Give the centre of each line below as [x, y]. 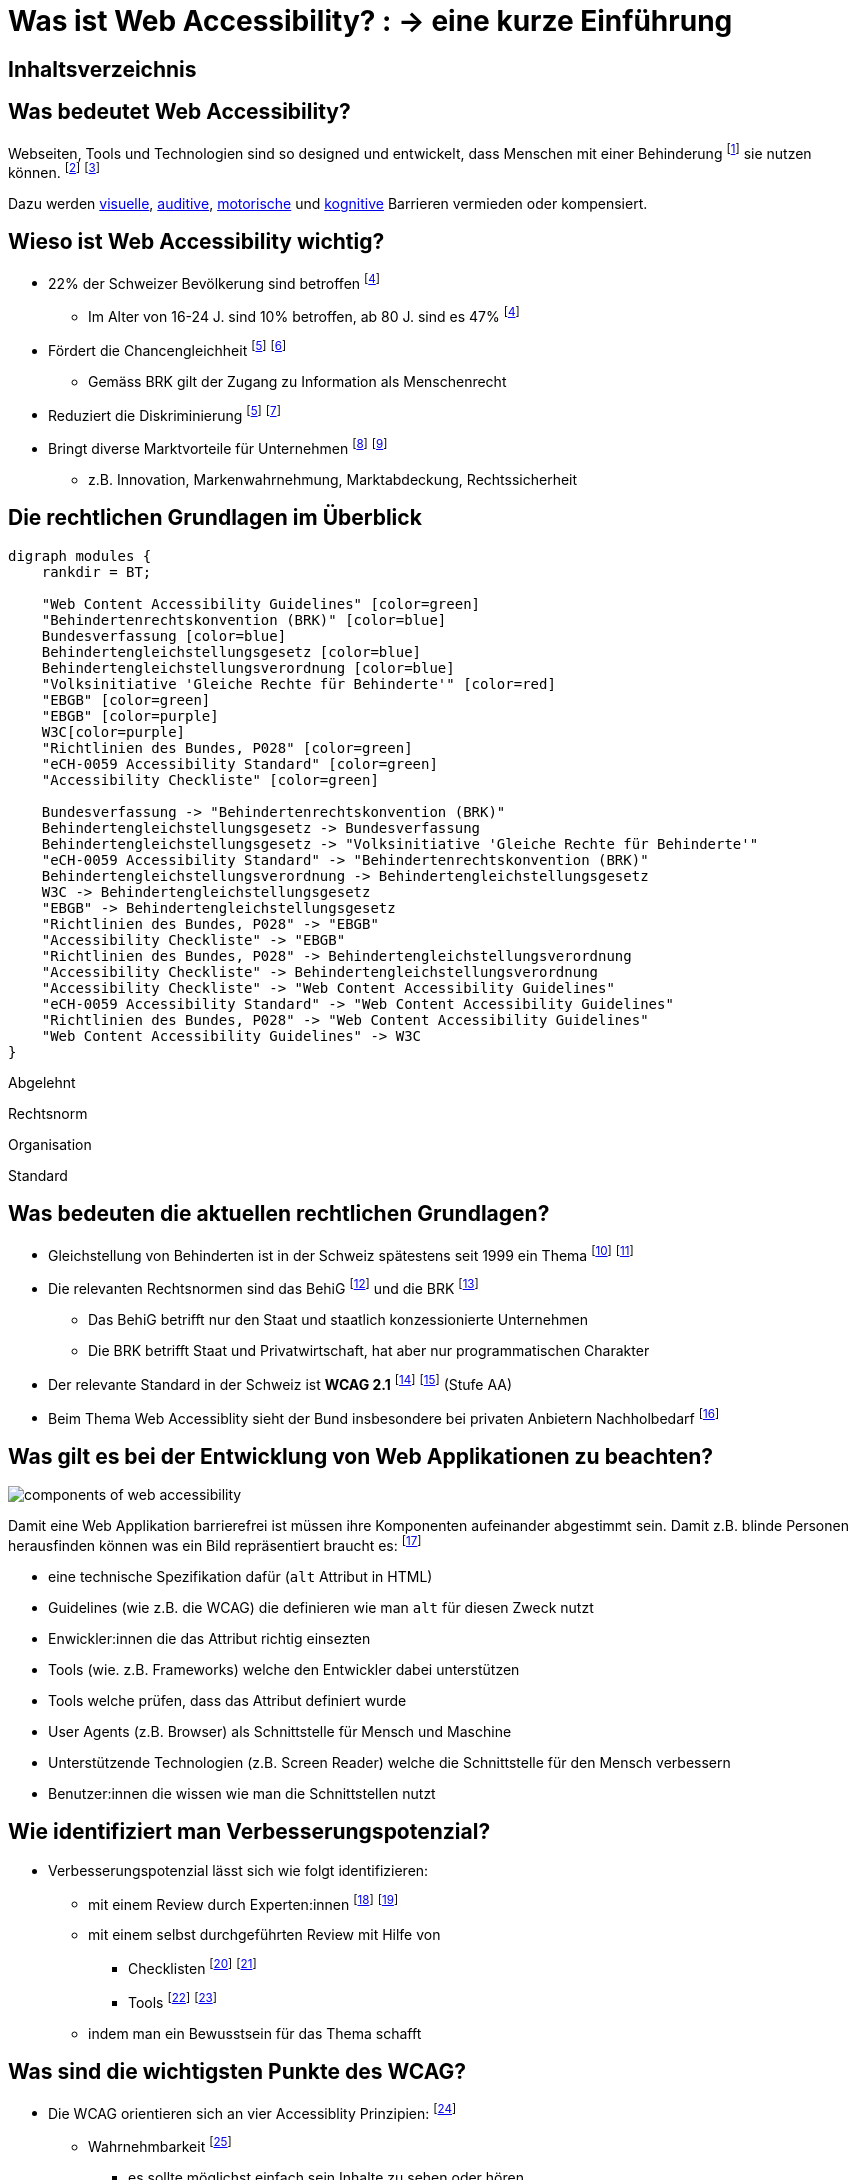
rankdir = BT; [96, 571]
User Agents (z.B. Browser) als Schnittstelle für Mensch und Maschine [280, 1731]
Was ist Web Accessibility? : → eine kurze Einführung [370, 21]
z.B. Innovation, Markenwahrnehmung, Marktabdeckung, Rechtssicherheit [333, 480]
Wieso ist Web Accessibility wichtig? [196, 242]
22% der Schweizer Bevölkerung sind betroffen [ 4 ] [214, 281]
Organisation [50, 1144]
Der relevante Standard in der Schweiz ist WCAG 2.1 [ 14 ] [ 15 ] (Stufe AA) [280, 1383]
